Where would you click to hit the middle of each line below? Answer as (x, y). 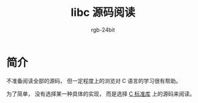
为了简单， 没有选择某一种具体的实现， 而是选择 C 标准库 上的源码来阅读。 (101, 94)
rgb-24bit (103, 30)
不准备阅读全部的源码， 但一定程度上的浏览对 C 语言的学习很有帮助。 (94, 80)
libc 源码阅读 (103, 12)
